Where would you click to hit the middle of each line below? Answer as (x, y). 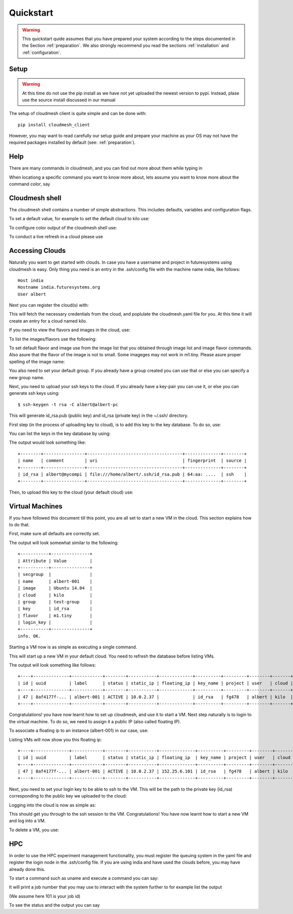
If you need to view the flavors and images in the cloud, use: (70, 330)
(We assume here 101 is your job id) (45, 896)
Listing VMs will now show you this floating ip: (55, 739)
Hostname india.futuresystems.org (59, 287)
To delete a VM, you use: (34, 830)
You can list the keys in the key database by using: (60, 434)
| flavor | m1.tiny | (55, 616)
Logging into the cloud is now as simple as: (52, 805)
